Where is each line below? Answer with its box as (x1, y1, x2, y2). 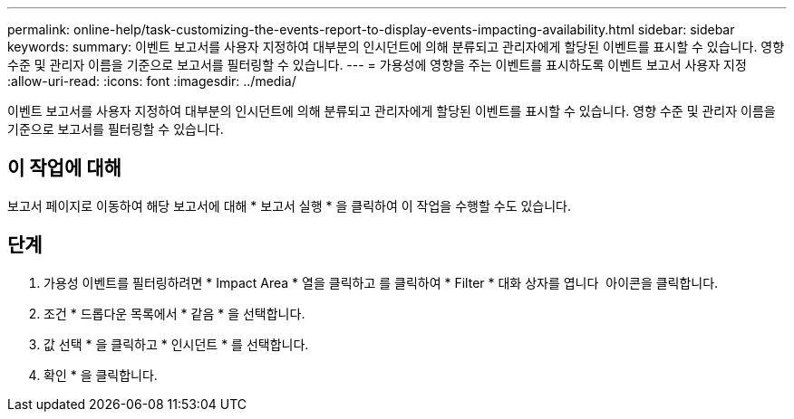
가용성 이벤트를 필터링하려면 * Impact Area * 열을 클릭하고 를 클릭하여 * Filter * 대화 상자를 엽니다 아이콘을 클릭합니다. (44, 274, 719, 290)
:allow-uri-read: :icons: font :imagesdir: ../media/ (7, 73, 296, 89)
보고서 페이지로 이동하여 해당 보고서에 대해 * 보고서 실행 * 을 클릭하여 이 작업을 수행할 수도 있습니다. (7, 197, 572, 214)
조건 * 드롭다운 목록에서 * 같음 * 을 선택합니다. (44, 305, 305, 321)
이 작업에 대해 (7, 157, 121, 180)
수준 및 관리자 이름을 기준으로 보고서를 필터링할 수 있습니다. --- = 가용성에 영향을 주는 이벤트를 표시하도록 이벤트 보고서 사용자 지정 (7, 57, 747, 72)
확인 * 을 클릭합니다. (44, 367, 158, 383)
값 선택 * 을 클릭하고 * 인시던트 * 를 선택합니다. (44, 336, 309, 352)
